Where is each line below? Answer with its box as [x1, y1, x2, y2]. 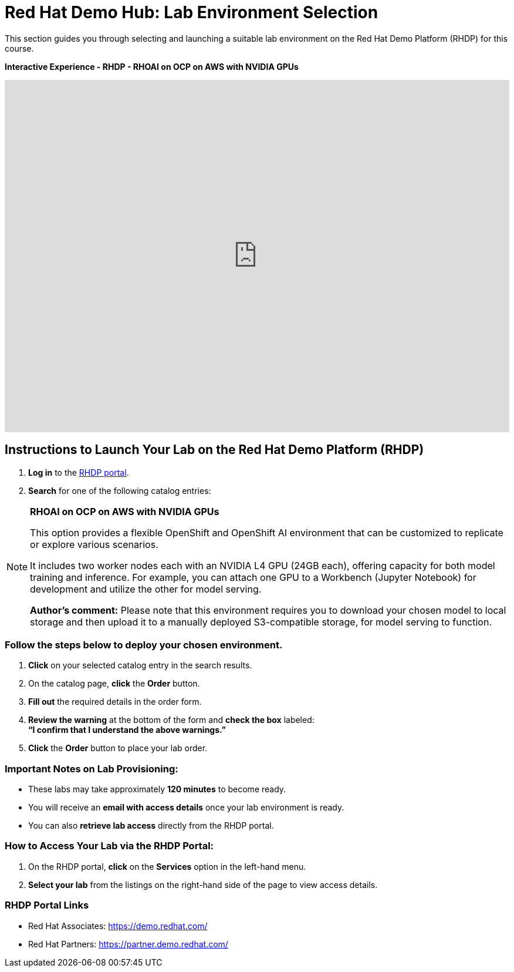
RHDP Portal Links [5, 899, 89, 912]
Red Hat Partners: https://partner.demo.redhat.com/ [28, 939, 228, 949]
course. [5, 43, 34, 53]
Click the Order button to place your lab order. [28, 743, 208, 754]
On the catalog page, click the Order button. [28, 678, 200, 689]
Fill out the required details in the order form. [28, 697, 202, 707]
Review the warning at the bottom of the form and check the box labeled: [28, 715, 315, 725]
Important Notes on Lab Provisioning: [5, 762, 178, 775]
